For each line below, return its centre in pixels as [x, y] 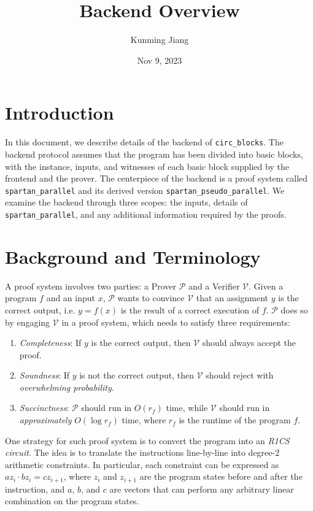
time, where [144, 420]
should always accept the [249, 343]
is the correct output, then [141, 343]
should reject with [240, 375]
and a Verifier [214, 286]
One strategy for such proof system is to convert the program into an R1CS [147, 440]
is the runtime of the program [235, 420]
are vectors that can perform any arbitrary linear [202, 489]
